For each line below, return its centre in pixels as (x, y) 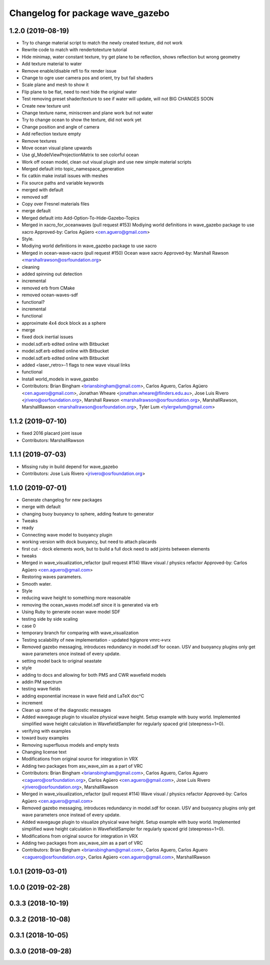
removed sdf (35, 197)
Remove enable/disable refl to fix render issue (69, 71)
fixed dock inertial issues (47, 337)
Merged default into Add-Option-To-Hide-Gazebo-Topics (80, 218)
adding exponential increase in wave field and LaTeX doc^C (83, 696)
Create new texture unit (46, 106)
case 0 (29, 626)
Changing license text (44, 752)
